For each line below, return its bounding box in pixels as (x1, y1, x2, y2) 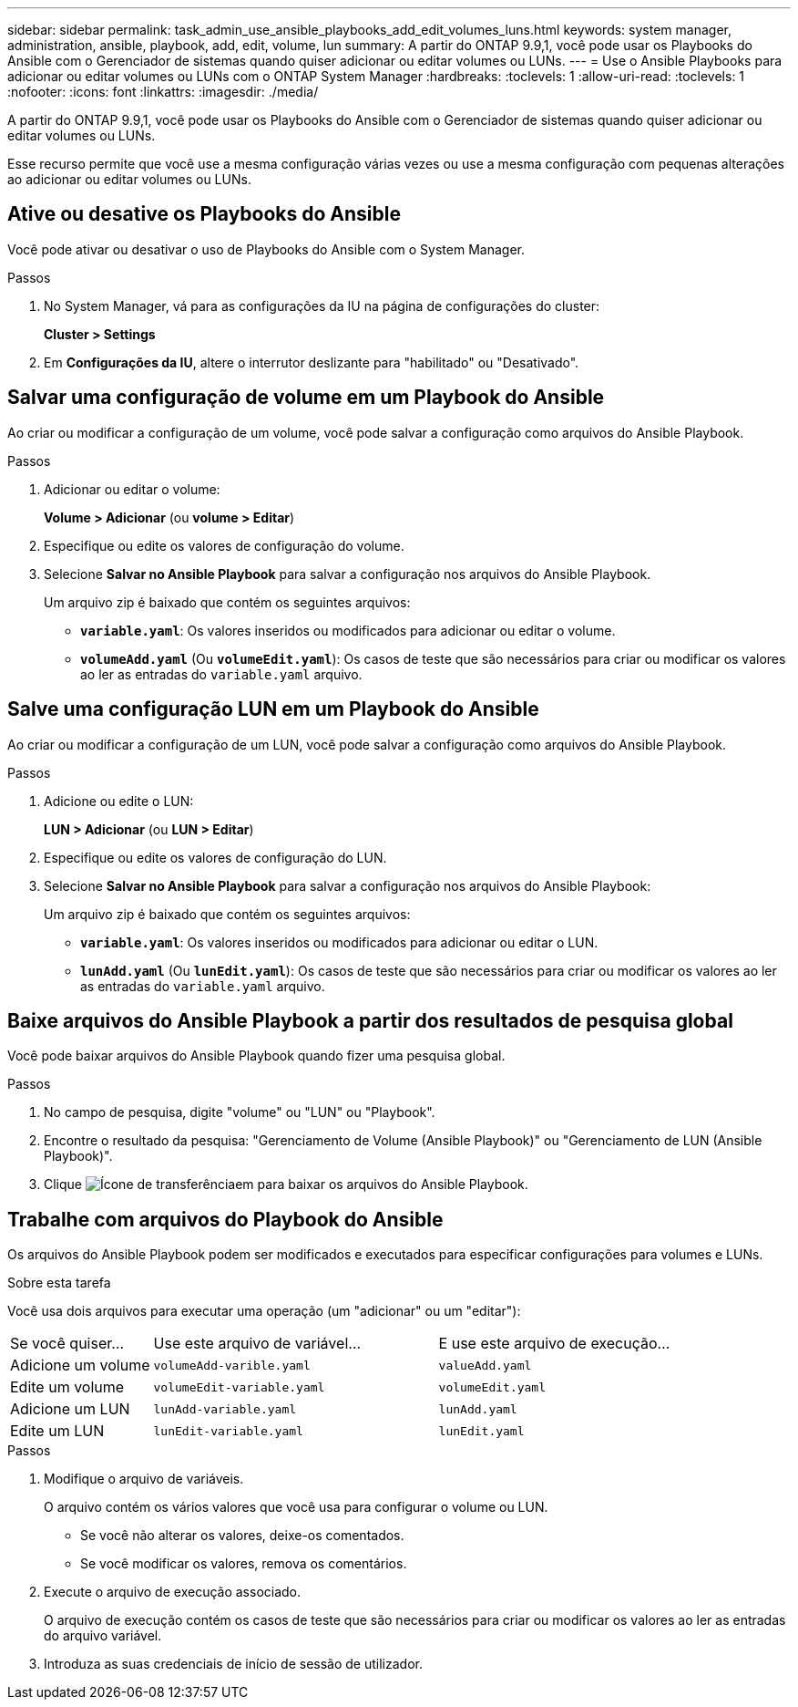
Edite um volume (10, 1378, 125, 1397)
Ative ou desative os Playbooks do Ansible (7, 202, 401, 226)
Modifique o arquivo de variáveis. (44, 1471, 244, 1487)
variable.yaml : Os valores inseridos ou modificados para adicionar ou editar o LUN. (80, 934, 598, 950)
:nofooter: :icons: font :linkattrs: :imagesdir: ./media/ (7, 84, 319, 99)
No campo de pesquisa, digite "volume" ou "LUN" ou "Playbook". (44, 1104, 435, 1121)
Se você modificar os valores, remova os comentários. (80, 1556, 407, 1572)
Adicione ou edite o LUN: (44, 792, 194, 809)
